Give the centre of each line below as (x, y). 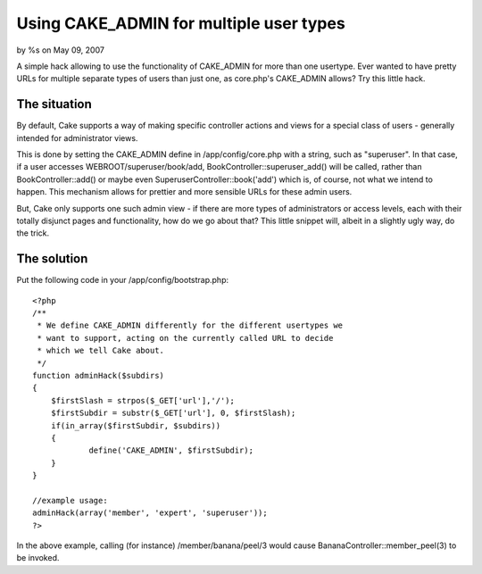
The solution (52, 259)
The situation (54, 104)
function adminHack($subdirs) (99, 375)
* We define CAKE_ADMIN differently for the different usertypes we (190, 325)
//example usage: (70, 500)
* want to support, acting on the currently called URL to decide (185, 338)
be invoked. (38, 558)
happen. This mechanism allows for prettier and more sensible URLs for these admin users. (184, 192)
